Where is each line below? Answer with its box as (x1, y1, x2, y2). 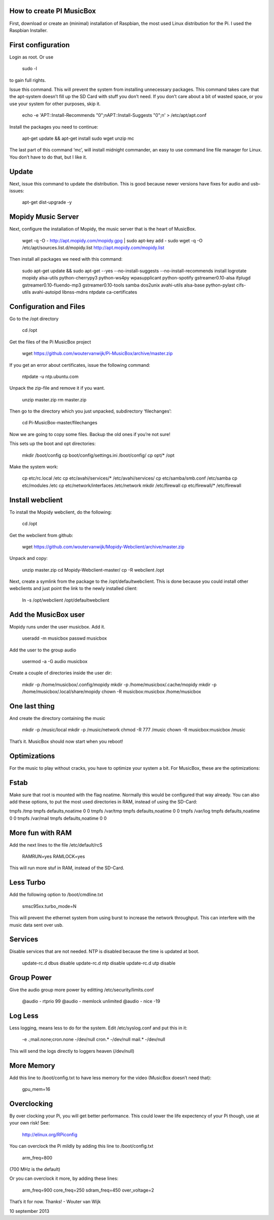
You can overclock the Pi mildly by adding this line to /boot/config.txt (9, 1143, 154, 1149)
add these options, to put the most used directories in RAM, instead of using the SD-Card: (9, 798, 197, 805)
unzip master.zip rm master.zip (22, 396, 87, 402)
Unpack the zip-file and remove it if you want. (9, 385, 105, 391)
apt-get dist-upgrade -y (22, 199, 72, 205)
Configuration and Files (9, 302, 86, 311)
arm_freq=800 (22, 1154, 53, 1161)
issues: (9, 188, 25, 194)
